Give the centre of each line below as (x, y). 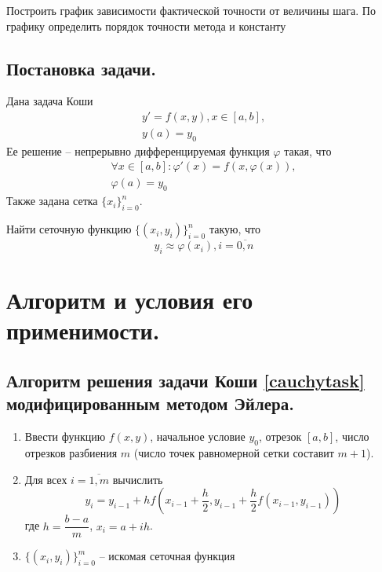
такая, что (308, 150)
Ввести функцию (65, 436)
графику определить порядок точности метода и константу (146, 26)
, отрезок (280, 436)
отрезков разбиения (71, 453)
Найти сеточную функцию (69, 229)
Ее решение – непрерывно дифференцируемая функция (138, 150)
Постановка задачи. (81, 68)
